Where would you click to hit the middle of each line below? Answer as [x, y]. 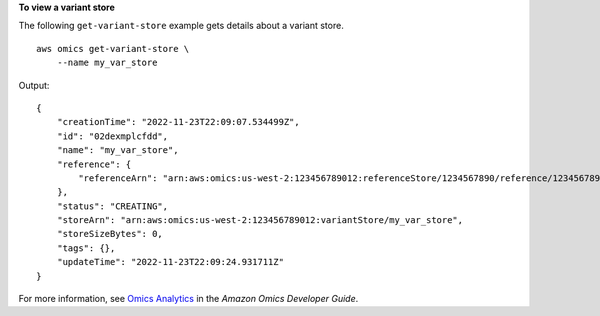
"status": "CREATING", [112, 206]
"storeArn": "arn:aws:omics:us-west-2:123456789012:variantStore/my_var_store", [260, 220]
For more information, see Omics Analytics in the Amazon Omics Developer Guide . [188, 299]
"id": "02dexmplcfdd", [112, 136]
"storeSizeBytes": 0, [110, 234]
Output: [34, 85]
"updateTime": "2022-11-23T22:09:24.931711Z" [170, 262]
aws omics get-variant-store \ [113, 48]
